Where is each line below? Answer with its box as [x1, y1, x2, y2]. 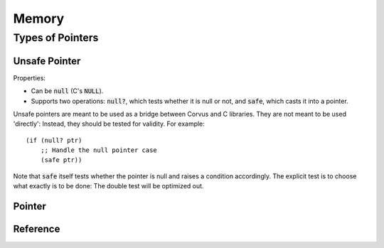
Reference [13, 223, 60, 235]
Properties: [13, 73, 46, 82]
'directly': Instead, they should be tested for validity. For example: [13, 119, 206, 128]
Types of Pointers [13, 31, 99, 44]
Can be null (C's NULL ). [31, 87, 104, 95]
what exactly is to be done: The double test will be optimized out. [13, 182, 204, 190]
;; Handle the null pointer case [40, 146, 158, 154]
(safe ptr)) [40, 156, 82, 164]
